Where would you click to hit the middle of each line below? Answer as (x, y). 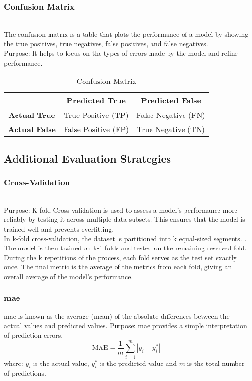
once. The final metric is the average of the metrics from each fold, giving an (118, 267)
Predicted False (171, 100)
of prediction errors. (34, 335)
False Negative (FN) (171, 115)
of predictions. (25, 373)
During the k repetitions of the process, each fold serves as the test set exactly (120, 257)
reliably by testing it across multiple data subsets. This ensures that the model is (125, 219)
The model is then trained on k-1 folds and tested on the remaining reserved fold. (125, 248)
